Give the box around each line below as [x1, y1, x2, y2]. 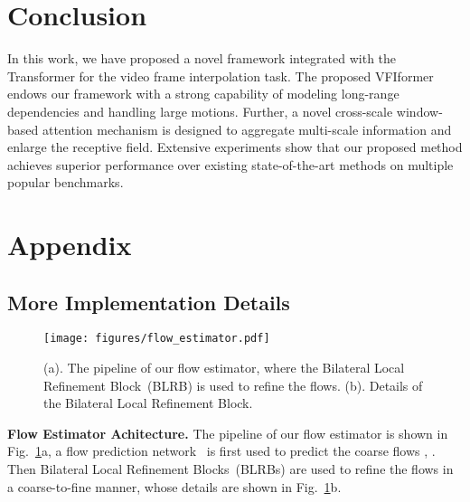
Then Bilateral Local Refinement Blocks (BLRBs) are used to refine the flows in [7, 459, 454, 478]
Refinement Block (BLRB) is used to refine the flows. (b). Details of [43, 375, 423, 394]
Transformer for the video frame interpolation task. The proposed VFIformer [7, 66, 434, 85]
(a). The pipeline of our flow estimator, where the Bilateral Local [43, 358, 405, 377]
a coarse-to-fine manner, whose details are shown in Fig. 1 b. [7, 477, 342, 496]
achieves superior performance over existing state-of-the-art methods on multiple [7, 155, 454, 174]
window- [396, 101, 443, 120]
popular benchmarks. [7, 173, 124, 192]
